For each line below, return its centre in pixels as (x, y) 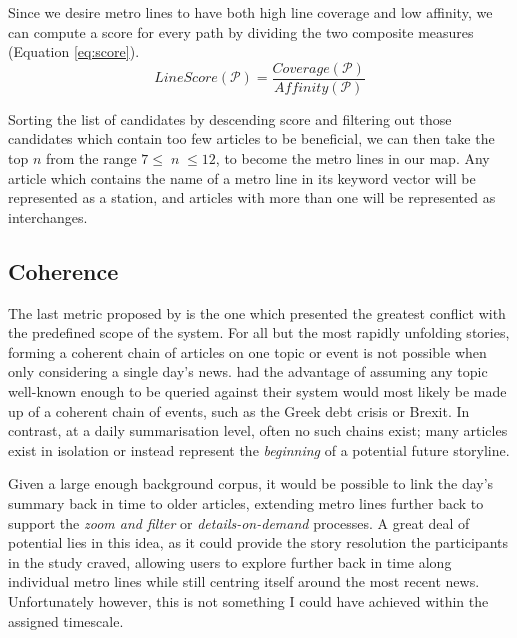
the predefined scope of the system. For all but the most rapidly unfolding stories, (259, 332)
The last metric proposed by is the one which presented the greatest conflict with (257, 312)
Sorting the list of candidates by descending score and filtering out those (230, 118)
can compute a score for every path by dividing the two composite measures (241, 31)
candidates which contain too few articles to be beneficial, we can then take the (251, 138)
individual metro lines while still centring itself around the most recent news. (244, 581)
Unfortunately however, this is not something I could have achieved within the (248, 600)
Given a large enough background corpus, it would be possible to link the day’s (251, 483)
